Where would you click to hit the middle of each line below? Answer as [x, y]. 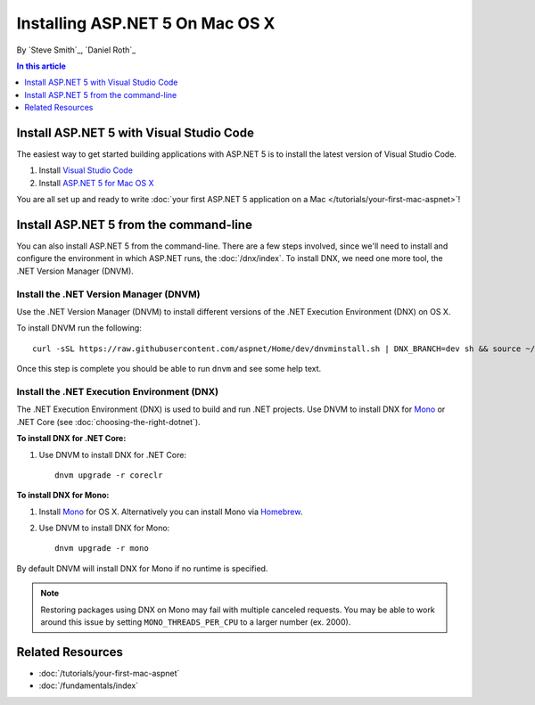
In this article [41, 66]
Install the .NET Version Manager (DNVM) [108, 294]
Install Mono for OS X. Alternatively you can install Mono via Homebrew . [171, 512]
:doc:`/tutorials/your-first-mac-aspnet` [109, 673]
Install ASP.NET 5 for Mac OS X [96, 183]
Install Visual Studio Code [86, 170]
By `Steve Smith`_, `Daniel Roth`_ [76, 50]
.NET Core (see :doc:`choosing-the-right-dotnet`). [108, 422]
